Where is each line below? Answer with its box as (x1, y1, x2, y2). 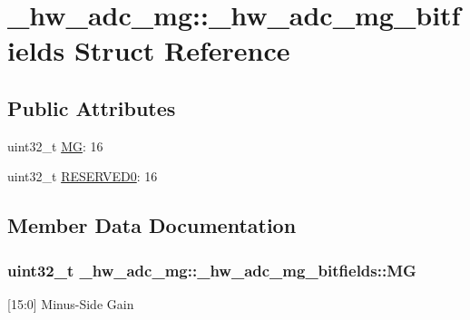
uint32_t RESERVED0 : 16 (7, 167, 158, 186)
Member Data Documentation (7, 211, 297, 239)
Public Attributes (7, 93, 176, 121)
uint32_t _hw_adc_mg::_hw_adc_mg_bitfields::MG (7, 258, 416, 281)
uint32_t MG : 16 (7, 136, 103, 155)
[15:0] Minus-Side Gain (7, 294, 134, 313)
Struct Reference (73, 32, 290, 69)
